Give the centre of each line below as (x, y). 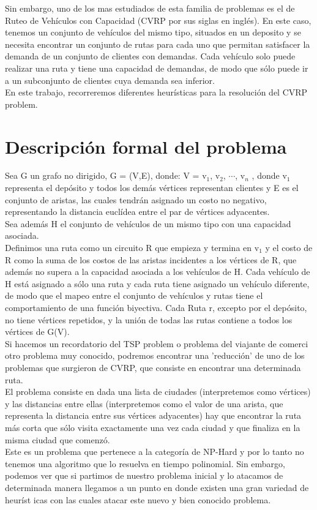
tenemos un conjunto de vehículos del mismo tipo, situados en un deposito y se (153, 32)
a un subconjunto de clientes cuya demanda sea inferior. (110, 80)
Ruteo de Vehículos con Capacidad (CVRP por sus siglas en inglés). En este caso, (158, 20)
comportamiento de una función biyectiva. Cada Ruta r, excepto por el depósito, (156, 307)
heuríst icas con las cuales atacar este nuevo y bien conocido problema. (138, 499)
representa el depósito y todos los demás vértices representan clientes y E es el (152, 188)
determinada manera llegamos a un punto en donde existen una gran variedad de (157, 487)
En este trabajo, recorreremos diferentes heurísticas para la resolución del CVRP (156, 92)
